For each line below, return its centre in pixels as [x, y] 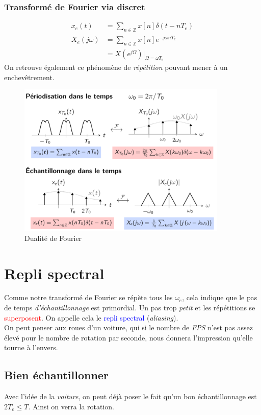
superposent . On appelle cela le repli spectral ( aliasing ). [91, 317]
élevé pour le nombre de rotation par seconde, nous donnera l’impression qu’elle [128, 337]
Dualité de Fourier [53, 238]
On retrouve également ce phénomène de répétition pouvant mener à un [116, 67]
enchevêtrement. [29, 77]
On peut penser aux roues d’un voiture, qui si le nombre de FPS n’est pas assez [129, 327]
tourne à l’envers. [31, 347]
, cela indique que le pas [220, 297]
